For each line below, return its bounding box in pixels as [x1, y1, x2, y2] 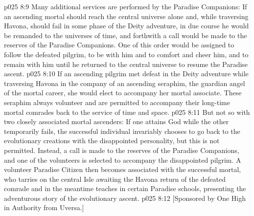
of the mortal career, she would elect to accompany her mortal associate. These [4, 87, 242, 98]
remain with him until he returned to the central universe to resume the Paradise [4, 59, 248, 69]
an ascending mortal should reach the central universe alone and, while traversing [4, 11, 249, 21]
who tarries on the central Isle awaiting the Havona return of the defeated [4, 173, 226, 184]
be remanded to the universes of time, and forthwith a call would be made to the [4, 30, 247, 40]
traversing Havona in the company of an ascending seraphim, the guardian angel [4, 78, 245, 88]
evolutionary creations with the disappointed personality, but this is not [4, 135, 220, 146]
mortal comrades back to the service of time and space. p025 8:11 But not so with [4, 107, 250, 117]
